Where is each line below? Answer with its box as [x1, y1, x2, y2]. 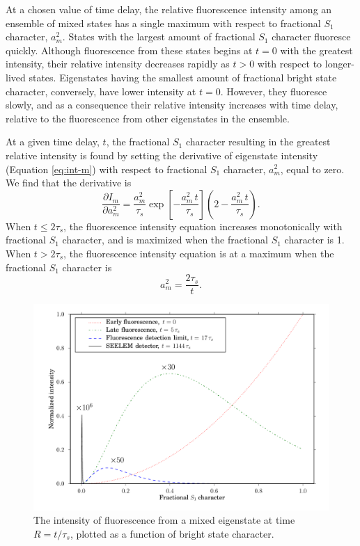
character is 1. [284, 232, 345, 247]
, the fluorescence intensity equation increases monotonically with [63, 218, 343, 233]
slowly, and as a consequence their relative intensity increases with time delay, [6, 97, 338, 112]
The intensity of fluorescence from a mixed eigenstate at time [33, 513, 295, 527]
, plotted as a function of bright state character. [70, 526, 274, 540]
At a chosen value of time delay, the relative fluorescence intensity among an [6, 2, 332, 16]
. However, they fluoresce [220, 83, 327, 98]
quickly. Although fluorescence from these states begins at [6, 42, 253, 57]
